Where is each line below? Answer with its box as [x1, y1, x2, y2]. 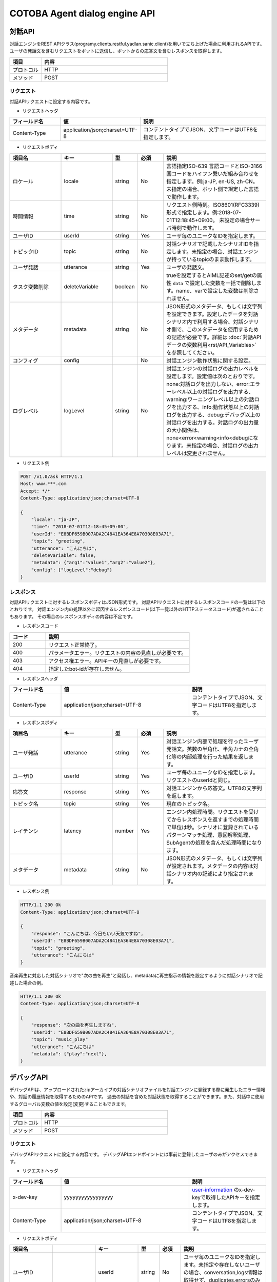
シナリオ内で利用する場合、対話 [166, 318, 244, 325]
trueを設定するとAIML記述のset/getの [166, 272, 258, 279]
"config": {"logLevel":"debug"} [31, 567, 113, 573]
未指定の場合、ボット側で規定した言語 [166, 185, 259, 192]
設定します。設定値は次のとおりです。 [166, 372, 258, 379]
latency [64, 827, 82, 834]
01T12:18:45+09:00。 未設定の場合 [166, 216, 250, 224]
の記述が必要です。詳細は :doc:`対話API [166, 333, 262, 340]
